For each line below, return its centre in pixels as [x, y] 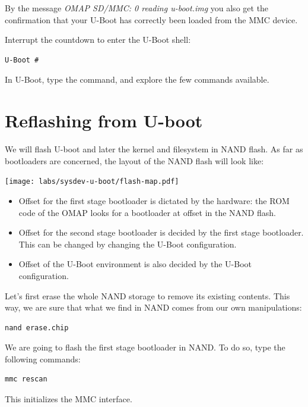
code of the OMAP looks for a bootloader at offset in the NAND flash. [147, 212]
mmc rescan [26, 379]
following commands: [43, 359]
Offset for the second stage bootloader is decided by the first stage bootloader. [161, 232]
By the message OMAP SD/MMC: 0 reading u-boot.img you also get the [137, 8]
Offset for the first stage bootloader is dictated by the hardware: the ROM [154, 200]
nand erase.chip [37, 328]
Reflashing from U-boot [104, 120]
